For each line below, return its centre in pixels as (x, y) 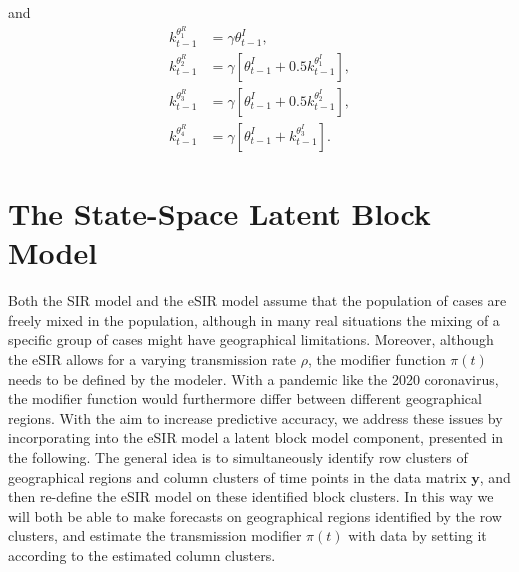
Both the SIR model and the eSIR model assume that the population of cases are (257, 300)
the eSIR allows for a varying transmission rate (152, 359)
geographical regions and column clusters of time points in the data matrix (237, 476)
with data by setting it (417, 535)
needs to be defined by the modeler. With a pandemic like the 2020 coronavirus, (253, 378)
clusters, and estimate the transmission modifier (155, 535)
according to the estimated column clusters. (142, 554)
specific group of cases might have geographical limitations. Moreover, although (251, 339)
